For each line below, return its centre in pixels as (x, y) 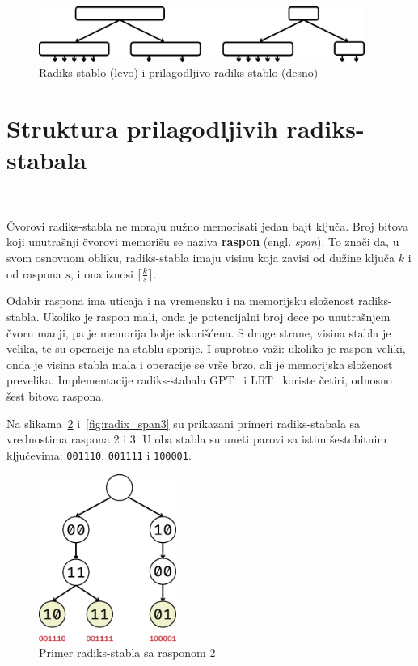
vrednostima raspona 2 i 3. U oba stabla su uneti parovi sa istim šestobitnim (197, 439)
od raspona (34, 273)
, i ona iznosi (102, 273)
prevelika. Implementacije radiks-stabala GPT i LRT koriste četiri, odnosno (199, 380)
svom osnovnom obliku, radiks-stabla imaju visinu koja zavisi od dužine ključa (201, 257)
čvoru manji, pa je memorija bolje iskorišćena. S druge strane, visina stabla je (199, 332)
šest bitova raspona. (56, 395)
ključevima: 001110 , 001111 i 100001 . (99, 454)
